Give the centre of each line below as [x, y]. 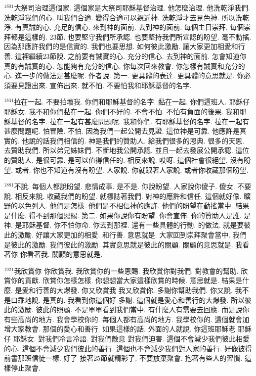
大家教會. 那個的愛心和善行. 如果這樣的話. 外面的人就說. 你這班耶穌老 [123, 329]
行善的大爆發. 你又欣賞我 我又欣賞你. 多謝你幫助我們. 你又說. [134, 290]
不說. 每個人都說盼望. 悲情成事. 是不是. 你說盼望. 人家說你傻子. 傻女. [125, 186]
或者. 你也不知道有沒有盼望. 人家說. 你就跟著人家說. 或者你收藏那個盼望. [132, 169]
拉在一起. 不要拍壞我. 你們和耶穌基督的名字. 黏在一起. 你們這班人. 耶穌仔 [132, 102]
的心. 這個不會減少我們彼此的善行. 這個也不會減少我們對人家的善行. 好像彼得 [128, 348]
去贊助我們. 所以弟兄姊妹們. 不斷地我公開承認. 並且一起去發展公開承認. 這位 [127, 150]
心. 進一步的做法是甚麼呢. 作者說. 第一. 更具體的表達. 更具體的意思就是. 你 [124, 75]
